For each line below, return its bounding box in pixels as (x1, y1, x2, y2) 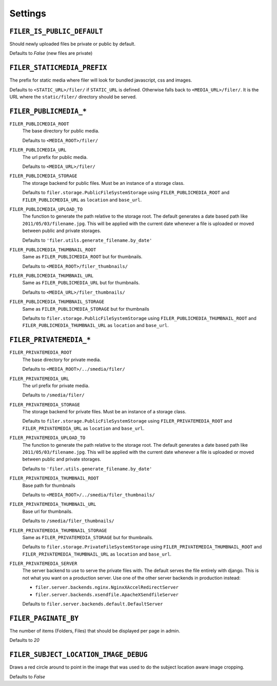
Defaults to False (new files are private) (9, 50, 93, 56)
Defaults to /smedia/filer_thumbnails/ (22, 518, 115, 524)
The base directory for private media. (22, 356, 101, 363)
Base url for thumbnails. (22, 508, 73, 514)
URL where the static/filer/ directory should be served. (9, 94, 137, 100)
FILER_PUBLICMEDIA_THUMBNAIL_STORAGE (9, 299, 105, 305)
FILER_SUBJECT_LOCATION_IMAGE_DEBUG (9, 651, 148, 659)
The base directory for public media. (22, 128, 100, 134)
